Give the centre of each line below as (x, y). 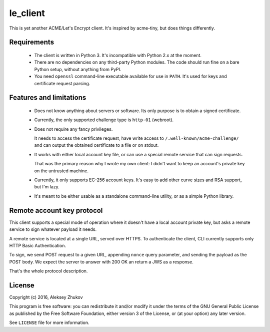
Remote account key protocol (56, 210)
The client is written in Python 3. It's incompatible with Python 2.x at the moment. (118, 55)
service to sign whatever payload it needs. (53, 229)
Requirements (32, 42)
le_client (27, 13)
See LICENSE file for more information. (49, 322)
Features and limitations (48, 98)
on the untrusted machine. (61, 171)
